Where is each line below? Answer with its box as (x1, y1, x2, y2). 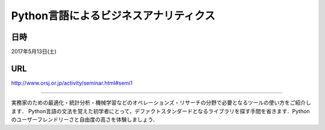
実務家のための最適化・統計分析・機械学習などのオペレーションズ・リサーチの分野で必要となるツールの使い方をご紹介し (11, 99, 311, 107)
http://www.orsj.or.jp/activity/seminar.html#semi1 (11, 79, 132, 87)
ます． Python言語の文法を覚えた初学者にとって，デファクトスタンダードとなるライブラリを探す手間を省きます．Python (11, 107, 310, 114)
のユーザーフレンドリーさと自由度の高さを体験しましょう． (11, 116, 158, 123)
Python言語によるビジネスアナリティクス (11, 9, 215, 22)
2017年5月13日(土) (11, 48, 57, 55)
